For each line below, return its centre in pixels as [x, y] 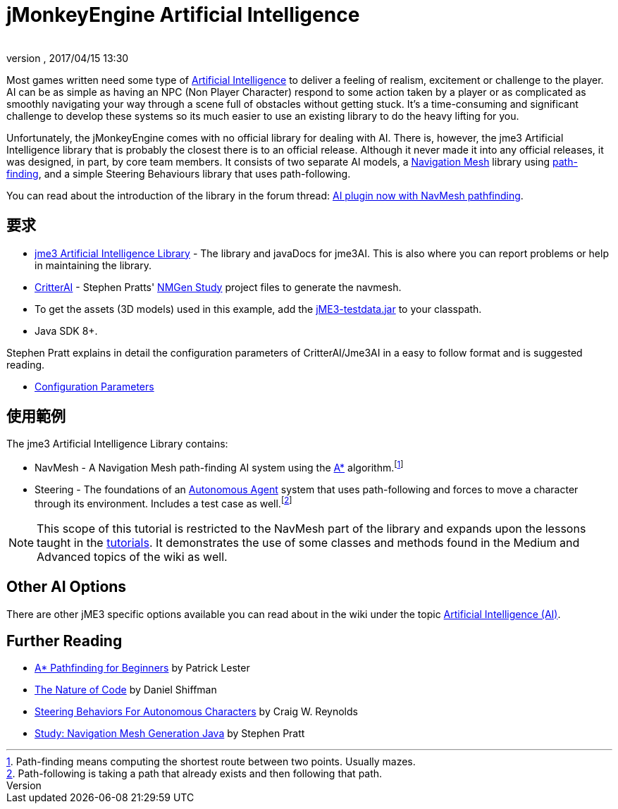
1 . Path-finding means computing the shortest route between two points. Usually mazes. [211, 762]
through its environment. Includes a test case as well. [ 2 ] [163, 502]
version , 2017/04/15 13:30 [68, 58]
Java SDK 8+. [66, 331]
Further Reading [64, 641]
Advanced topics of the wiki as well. [132, 556]
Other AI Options [67, 587]
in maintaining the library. [93, 265]
